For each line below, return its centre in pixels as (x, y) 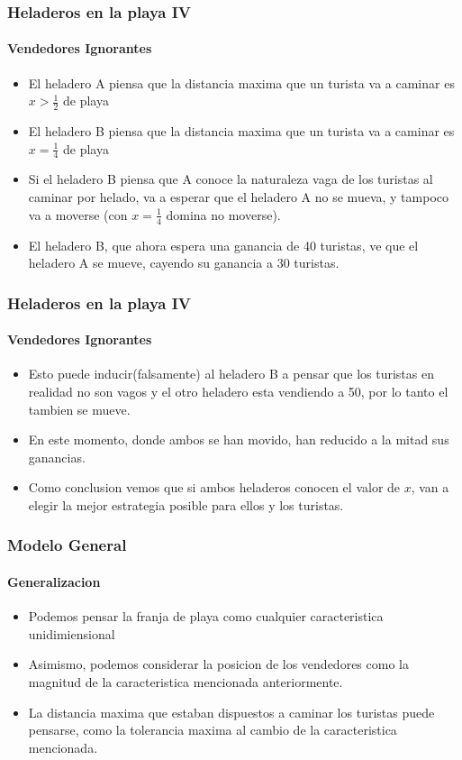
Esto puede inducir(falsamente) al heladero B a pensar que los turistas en (231, 374)
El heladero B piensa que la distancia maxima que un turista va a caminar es (241, 131)
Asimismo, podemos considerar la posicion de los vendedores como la (218, 664)
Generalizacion (54, 581)
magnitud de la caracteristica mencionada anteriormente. (186, 681)
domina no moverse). (223, 214)
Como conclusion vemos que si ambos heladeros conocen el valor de (214, 487)
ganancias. (57, 457)
